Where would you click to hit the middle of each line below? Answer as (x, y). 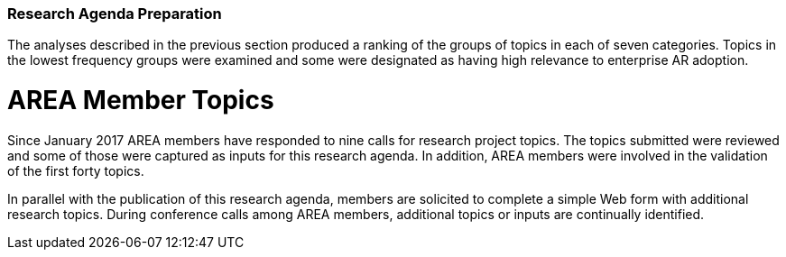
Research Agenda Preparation (115, 14)
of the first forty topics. (76, 170)
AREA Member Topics (141, 101)
